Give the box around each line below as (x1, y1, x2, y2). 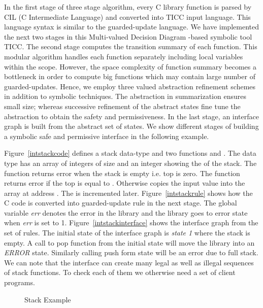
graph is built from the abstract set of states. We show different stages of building (4, 121, 259, 131)
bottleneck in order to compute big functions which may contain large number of (4, 71, 255, 82)
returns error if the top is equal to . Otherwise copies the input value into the (4, 178, 245, 188)
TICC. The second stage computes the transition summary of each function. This (4, 41, 257, 52)
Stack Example (24, 294, 71, 304)
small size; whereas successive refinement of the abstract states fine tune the (4, 100, 241, 111)
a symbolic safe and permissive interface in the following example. (4, 130, 209, 141)
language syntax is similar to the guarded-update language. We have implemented (4, 21, 259, 32)
